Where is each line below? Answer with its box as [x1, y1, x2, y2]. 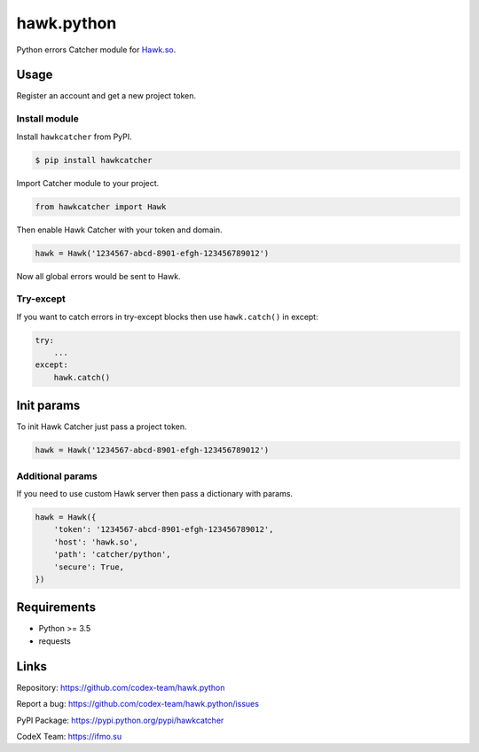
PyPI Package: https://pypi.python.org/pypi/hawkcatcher [16, 715, 224, 725]
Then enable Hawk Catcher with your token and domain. [16, 224, 223, 235]
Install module [16, 113, 79, 125]
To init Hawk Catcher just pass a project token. [16, 421, 187, 432]
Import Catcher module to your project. [16, 177, 160, 188]
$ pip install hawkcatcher [35, 155, 153, 165]
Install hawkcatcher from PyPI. [16, 131, 132, 142]
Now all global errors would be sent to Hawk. [16, 270, 181, 281]
